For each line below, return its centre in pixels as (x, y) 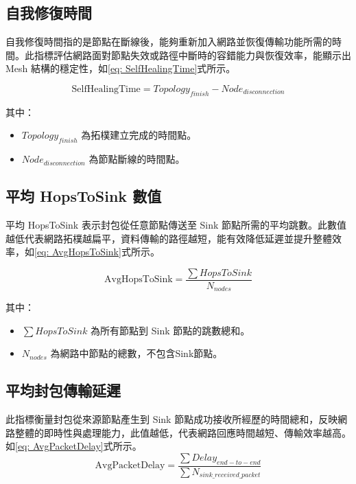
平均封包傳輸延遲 (63, 390)
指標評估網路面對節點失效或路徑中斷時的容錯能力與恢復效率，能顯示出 (192, 55)
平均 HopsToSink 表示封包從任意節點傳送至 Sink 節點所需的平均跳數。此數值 (176, 224)
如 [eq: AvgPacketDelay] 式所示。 (74, 446)
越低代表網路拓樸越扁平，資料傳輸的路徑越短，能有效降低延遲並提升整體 (169, 238)
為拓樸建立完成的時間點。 (139, 135)
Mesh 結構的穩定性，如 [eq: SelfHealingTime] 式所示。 (121, 68)
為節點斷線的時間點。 (137, 159)
